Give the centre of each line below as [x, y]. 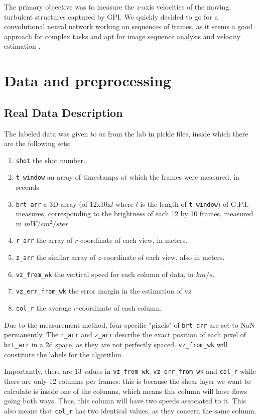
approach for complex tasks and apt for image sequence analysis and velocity [122, 36]
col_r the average [43, 308]
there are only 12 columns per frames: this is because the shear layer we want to [127, 381]
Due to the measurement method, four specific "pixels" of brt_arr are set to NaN [129, 324]
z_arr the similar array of [56, 257]
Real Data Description [63, 112]
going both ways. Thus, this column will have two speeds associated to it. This [125, 401]
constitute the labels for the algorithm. [64, 354]
